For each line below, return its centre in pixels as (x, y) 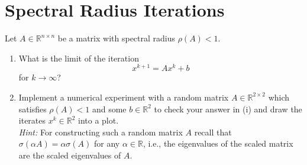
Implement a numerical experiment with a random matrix (124, 97)
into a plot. (98, 120)
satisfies (33, 109)
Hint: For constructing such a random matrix (101, 132)
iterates (32, 120)
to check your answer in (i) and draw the (228, 109)
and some (109, 109)
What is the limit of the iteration (79, 58)
